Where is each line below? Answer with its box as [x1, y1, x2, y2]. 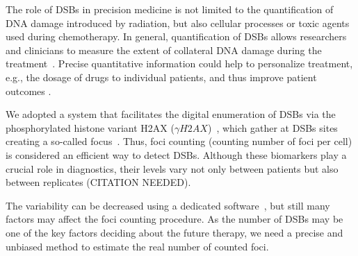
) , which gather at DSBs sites [207, 120, 338, 135]
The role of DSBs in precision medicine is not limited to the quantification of [6, 2, 334, 16]
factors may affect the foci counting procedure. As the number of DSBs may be [6, 212, 343, 226]
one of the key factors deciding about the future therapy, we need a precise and [6, 225, 343, 239]
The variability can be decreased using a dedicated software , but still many [6, 198, 330, 212]
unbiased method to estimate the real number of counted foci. [6, 239, 269, 253]
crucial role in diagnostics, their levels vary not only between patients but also [6, 161, 339, 176]
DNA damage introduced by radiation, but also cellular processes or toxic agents [6, 15, 350, 30]
